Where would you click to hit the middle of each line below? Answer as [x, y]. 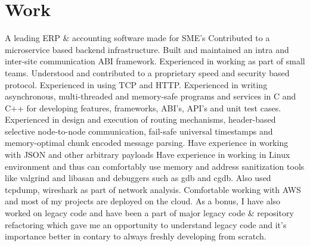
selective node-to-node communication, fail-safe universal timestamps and [139, 131]
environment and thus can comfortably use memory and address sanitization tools [155, 166]
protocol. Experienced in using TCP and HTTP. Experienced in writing [136, 84]
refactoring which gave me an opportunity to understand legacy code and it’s [146, 224]
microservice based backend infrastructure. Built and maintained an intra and [147, 49]
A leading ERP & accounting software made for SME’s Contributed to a [137, 38]
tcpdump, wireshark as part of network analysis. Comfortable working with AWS [153, 189]
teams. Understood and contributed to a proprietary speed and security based [147, 72]
